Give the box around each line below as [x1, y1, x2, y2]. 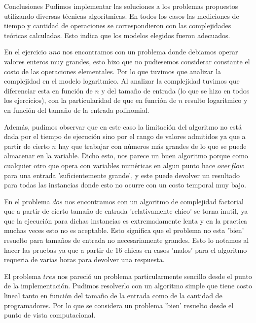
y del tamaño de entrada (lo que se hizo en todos [101, 85, 250, 95]
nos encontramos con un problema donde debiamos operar [62, 46, 238, 57]
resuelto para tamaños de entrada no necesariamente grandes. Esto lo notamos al [4, 235, 249, 245]
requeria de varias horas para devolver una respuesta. [4, 254, 165, 265]
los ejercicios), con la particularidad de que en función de [4, 95, 177, 105]
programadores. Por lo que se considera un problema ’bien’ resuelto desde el [4, 300, 234, 310]
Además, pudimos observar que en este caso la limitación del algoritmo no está [4, 121, 242, 132]
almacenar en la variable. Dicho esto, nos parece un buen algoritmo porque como [4, 150, 248, 161]
